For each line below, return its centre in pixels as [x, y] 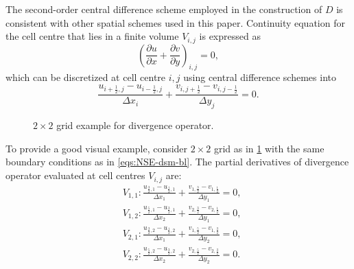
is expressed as [230, 36]
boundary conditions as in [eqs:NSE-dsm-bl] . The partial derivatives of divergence [177, 162]
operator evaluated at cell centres [75, 175]
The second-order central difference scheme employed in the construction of [164, 9]
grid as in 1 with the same [269, 148]
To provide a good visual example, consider [97, 148]
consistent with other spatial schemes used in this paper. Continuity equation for [175, 22]
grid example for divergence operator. [135, 125]
